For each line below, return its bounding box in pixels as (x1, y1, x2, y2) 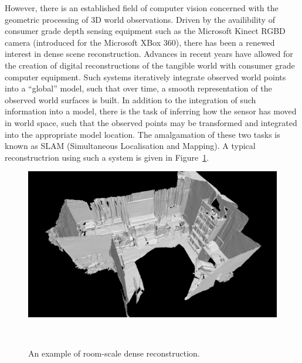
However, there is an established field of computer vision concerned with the (5, 2, 279, 13)
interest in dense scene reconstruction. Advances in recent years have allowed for (5, 48, 293, 60)
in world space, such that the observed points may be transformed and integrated (5, 116, 297, 128)
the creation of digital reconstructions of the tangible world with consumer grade (5, 59, 295, 71)
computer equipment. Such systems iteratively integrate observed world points (5, 70, 286, 83)
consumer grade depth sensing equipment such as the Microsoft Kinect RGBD (5, 25, 286, 37)
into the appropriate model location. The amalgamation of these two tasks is (5, 128, 280, 140)
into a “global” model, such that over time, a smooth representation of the (5, 82, 272, 94)
